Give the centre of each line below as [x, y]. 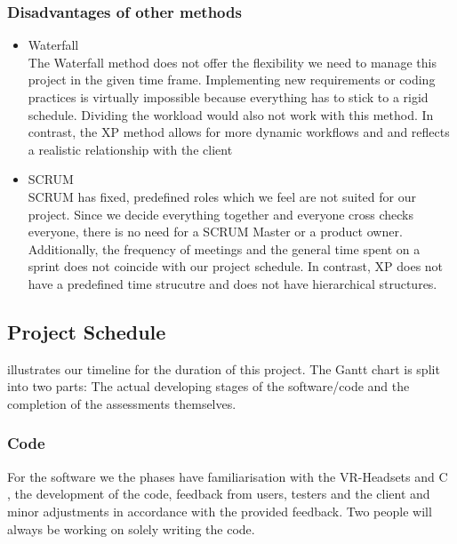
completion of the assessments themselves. [122, 403]
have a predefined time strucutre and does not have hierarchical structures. [233, 283]
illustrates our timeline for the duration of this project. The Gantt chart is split [224, 368]
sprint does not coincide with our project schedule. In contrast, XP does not [236, 266]
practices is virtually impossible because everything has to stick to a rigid [228, 97]
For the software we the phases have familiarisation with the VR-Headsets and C [228, 476]
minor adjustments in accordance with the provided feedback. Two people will [220, 511]
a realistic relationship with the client [130, 149]
